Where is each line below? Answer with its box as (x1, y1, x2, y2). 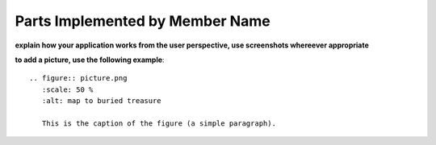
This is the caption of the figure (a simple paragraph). (41, 118, 276, 128)
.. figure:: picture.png (29, 73, 128, 83)
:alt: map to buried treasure (41, 97, 161, 106)
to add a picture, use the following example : (15, 55, 165, 64)
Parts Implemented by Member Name (15, 12, 270, 30)
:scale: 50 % (41, 85, 94, 94)
